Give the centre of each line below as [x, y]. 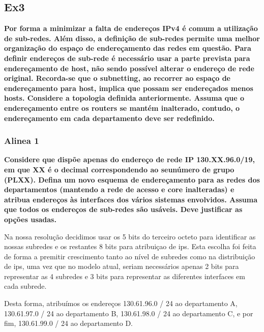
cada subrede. [25, 286]
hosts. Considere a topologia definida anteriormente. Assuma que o [124, 98]
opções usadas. [30, 219]
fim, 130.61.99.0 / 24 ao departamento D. [69, 323]
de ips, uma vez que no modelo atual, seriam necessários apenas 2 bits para [122, 266]
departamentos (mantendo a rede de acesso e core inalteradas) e [119, 189]
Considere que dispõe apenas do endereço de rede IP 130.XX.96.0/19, [129, 159]
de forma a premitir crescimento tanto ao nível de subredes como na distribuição [130, 256]
